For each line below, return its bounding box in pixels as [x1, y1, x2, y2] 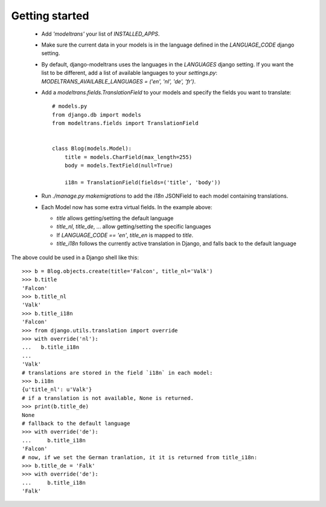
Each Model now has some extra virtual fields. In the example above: [41, 203, 213, 211]
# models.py [52, 103, 88, 110]
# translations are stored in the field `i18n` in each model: [22, 369, 213, 376]
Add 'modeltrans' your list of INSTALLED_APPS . [41, 30, 160, 37]
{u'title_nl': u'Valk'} [22, 386, 92, 393]
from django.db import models [52, 111, 142, 118]
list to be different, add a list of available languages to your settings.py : [41, 69, 217, 77]
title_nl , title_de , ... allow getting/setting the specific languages [56, 223, 211, 230]
